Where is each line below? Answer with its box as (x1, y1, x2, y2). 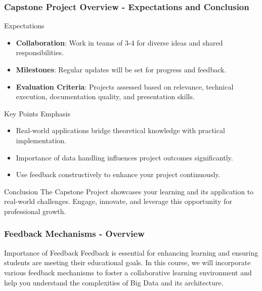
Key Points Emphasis (4, 108, 70, 118)
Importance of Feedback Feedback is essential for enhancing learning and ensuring (4, 247, 258, 258)
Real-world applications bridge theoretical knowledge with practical (16, 125, 225, 136)
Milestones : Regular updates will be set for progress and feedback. (16, 64, 227, 74)
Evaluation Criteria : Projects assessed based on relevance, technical (16, 81, 234, 92)
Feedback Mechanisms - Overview (4, 227, 145, 240)
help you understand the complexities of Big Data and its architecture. (4, 277, 224, 287)
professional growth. (4, 205, 66, 216)
